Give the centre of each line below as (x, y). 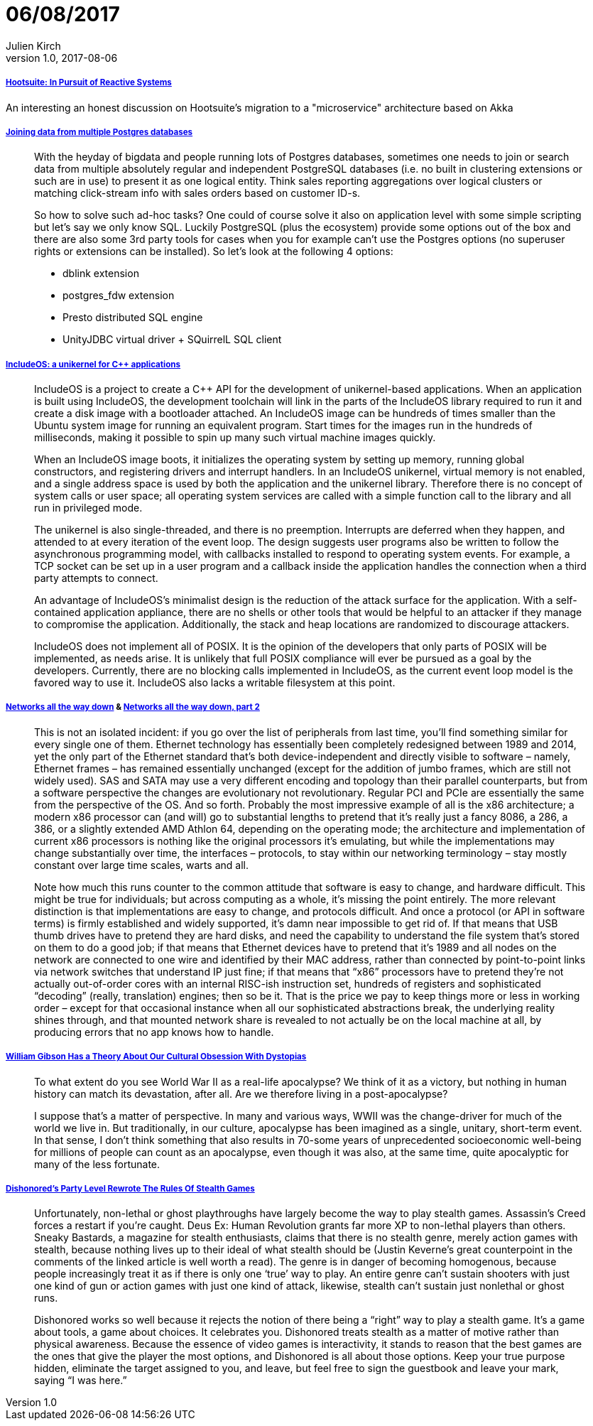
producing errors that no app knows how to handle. (154, 1032)
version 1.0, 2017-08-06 (62, 58)
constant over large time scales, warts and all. (141, 865)
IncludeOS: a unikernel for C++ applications (93, 364)
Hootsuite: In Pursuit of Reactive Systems (89, 83)
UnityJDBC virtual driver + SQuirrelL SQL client (172, 340)
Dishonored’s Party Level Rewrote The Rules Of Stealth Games (130, 1189)
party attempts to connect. (96, 578)
